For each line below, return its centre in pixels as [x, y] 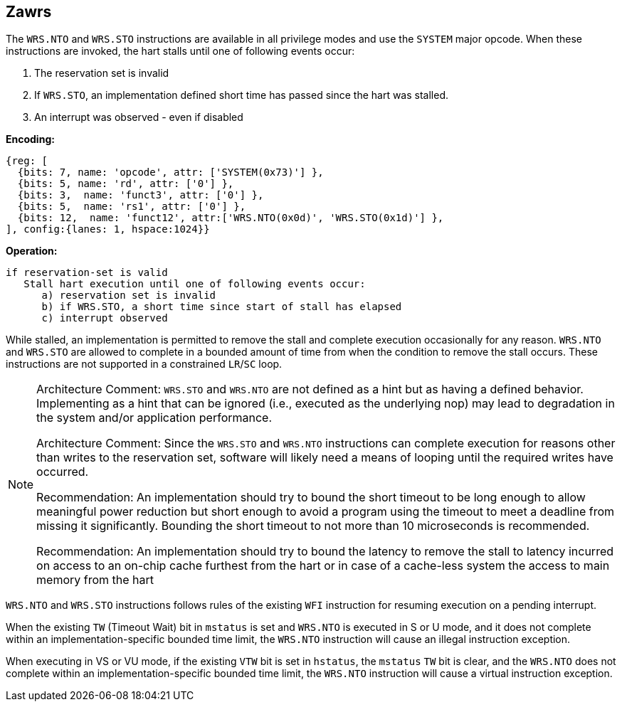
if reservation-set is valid [87, 273]
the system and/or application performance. [154, 418]
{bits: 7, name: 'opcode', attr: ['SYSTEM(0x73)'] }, [170, 172]
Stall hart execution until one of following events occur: [195, 284]
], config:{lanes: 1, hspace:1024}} [108, 229]
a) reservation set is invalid [129, 296]
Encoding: [30, 139]
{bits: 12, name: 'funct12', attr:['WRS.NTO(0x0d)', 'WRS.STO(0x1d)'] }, [231, 218]
